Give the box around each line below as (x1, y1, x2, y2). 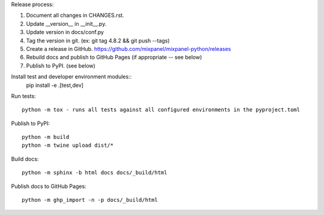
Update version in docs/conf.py (26, 29, 104, 36)
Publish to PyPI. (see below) (26, 62, 96, 69)
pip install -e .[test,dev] (26, 81, 84, 89)
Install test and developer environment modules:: (11, 73, 132, 80)
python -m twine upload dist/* (22, 142, 114, 149)
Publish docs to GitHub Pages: (11, 183, 86, 190)
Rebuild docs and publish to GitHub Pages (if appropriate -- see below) (26, 54, 202, 61)
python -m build (22, 134, 70, 141)
